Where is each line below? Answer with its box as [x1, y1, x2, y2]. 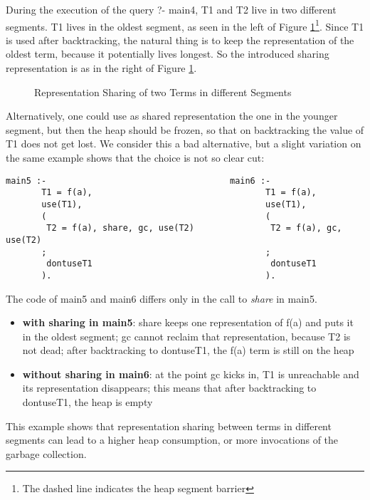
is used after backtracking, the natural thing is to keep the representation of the [6, 32, 354, 47]
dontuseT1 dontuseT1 [46, 259, 317, 269]
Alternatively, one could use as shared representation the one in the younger [6, 108, 338, 123]
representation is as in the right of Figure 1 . [6, 61, 197, 75]
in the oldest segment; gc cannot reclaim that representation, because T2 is [22, 328, 351, 343]
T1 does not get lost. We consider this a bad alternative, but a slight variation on [6, 136, 361, 151]
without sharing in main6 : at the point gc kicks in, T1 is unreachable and [22, 366, 359, 381]
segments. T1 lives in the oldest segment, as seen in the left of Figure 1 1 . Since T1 [6, 16, 364, 33]
